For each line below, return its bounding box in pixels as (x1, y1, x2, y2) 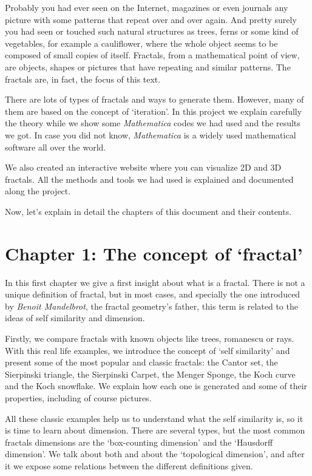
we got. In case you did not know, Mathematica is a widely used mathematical (5, 128, 296, 141)
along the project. (5, 185, 71, 197)
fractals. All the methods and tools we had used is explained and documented (5, 172, 294, 185)
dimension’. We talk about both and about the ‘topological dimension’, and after (5, 447, 305, 460)
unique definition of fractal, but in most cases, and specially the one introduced (5, 288, 300, 301)
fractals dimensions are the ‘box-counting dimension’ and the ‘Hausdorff (5, 435, 273, 448)
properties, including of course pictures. (5, 391, 152, 404)
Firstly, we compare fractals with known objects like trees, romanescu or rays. (5, 332, 294, 344)
